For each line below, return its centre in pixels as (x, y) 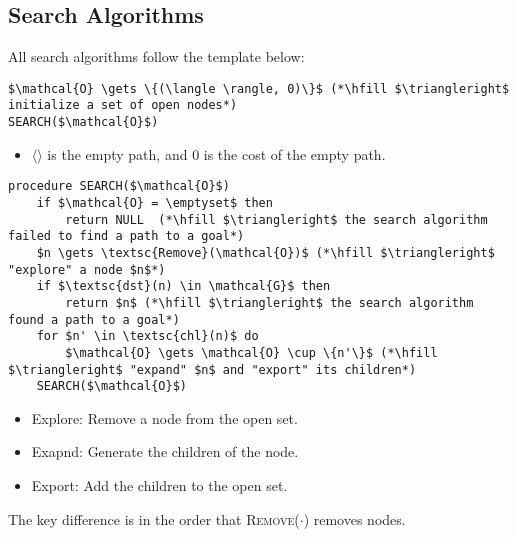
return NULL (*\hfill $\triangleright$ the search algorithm (276, 219)
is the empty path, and (117, 153)
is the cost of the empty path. (294, 153)
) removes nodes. (354, 518)
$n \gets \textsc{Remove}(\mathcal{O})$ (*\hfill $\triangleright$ (265, 252)
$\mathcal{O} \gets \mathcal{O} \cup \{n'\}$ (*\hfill (251, 352)
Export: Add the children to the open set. (159, 485)
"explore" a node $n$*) (87, 269)
